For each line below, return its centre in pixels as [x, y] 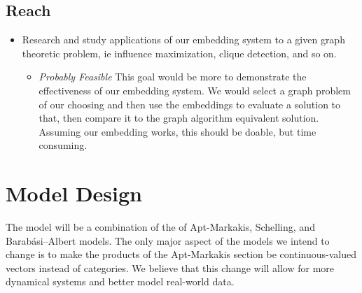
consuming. [63, 145]
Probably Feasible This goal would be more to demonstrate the [173, 77]
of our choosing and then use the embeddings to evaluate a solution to [190, 104]
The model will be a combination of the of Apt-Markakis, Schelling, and [160, 227]
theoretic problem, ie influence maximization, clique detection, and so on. [179, 53]
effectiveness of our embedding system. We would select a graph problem [195, 90]
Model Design [74, 193]
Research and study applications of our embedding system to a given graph [183, 40]
